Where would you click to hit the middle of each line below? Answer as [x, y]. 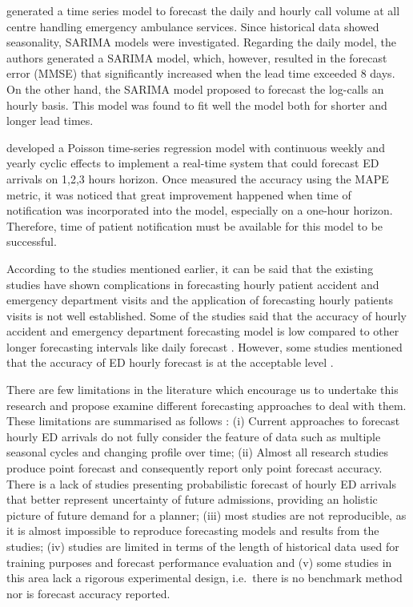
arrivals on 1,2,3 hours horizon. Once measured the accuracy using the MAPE [198, 178]
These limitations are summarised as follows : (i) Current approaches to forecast [203, 421]
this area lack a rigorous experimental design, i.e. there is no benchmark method [204, 578]
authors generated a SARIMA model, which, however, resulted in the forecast [197, 57]
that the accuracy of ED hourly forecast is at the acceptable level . [170, 362]
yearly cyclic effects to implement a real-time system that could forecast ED [193, 163]
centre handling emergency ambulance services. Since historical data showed [193, 26]
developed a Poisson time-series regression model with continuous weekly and [196, 147]
